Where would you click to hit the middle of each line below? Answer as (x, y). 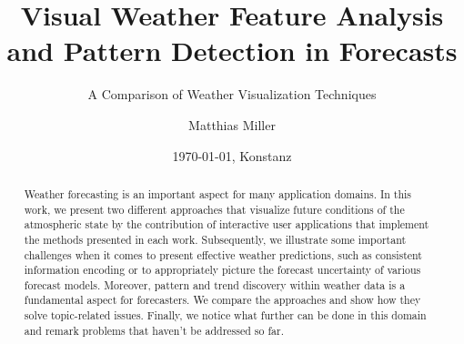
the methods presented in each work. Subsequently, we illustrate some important (215, 239)
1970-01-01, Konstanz (232, 155)
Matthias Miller (232, 124)
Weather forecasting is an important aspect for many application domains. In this (218, 193)
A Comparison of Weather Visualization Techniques (232, 94)
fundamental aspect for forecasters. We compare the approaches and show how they (222, 300)
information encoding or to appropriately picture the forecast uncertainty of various (222, 270)
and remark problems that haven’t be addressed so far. (154, 330)
